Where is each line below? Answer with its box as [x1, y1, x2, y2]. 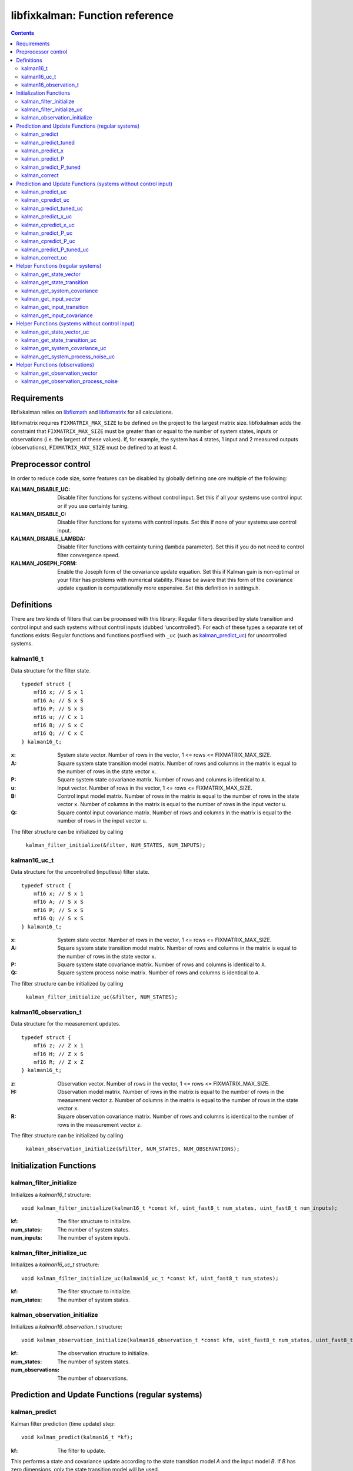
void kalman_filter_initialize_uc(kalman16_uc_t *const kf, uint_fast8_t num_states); [21, 1274, 279, 1282]
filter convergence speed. [57, 551, 120, 558]
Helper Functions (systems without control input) [16, 320, 135, 327]
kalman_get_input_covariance [21, 312, 94, 319]
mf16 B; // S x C [33, 721, 84, 728]
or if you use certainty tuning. [57, 502, 129, 509]
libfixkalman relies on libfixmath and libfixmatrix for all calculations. [11, 408, 174, 415]
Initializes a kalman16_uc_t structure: [11, 1261, 99, 1268]
